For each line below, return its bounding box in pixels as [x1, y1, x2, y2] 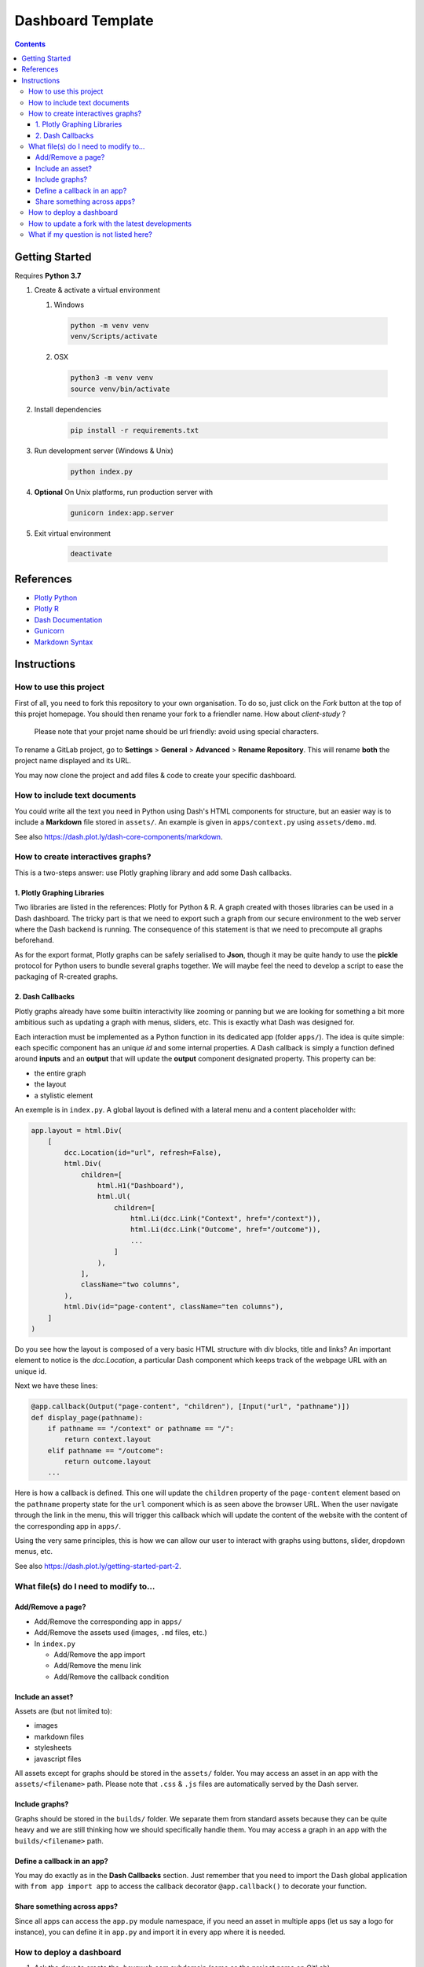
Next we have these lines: [14, 1381, 98, 1390]
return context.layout [64, 1435, 152, 1444]
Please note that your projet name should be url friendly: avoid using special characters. [34, 727, 320, 736]
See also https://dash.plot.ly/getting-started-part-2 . [14, 1561, 181, 1570]
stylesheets [34, 1743, 72, 1752]
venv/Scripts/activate [70, 332, 158, 341]
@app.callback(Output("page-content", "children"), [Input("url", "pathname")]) [31, 1402, 350, 1412]
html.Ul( [97, 1192, 131, 1201]
